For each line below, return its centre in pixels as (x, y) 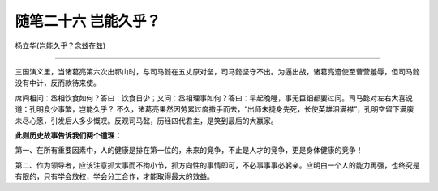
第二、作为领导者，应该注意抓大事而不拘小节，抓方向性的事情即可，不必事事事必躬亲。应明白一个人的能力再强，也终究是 (217, 165)
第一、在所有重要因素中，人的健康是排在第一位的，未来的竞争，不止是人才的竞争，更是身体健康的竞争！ (189, 151)
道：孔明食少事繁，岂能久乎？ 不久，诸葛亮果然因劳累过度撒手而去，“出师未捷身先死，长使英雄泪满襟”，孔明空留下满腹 (215, 109)
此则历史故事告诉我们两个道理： (68, 135)
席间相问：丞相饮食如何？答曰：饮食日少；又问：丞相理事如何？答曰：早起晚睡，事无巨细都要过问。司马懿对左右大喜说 (214, 98)
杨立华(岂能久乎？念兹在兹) (60, 45)
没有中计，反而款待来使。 (58, 83)
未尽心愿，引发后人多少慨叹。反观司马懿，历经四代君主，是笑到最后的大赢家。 (146, 121)
